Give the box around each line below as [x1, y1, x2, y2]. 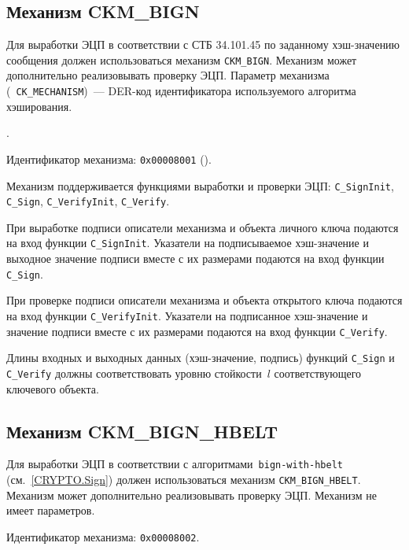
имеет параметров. [6, 502, 95, 519]
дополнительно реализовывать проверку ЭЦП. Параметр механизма [6, 67, 330, 83]
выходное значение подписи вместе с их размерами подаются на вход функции [6, 250, 385, 267]
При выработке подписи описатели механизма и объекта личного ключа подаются [6, 219, 399, 235]
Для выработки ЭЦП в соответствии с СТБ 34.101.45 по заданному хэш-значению [6, 36, 400, 53]
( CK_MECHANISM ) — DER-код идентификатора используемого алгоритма [6, 83, 356, 99]
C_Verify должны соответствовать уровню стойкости [6, 364, 262, 381]
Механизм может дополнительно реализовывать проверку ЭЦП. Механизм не [6, 486, 377, 503]
